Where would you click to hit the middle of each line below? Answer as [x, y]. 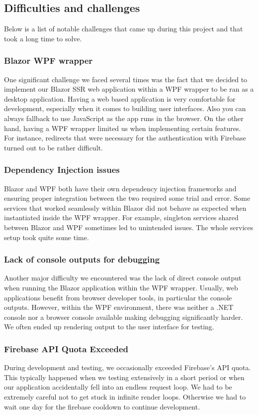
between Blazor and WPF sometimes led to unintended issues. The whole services [129, 227]
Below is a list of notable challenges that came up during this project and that [124, 29]
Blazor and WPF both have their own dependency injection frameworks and [120, 188]
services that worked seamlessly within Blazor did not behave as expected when [125, 207]
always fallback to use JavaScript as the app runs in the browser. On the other [124, 118]
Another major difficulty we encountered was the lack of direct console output [123, 278]
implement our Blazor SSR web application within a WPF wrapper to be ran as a [129, 89]
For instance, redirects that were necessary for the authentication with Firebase [125, 138]
